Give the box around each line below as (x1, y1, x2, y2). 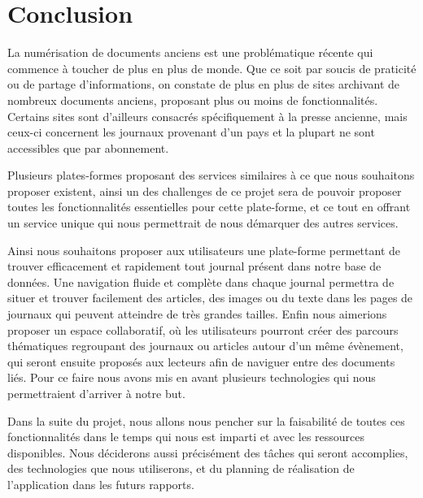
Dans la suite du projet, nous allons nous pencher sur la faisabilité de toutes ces (7, 412, 405, 429)
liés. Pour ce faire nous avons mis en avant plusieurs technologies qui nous (7, 369, 376, 386)
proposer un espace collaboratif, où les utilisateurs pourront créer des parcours (7, 321, 399, 338)
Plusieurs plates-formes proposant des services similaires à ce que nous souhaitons (7, 167, 415, 184)
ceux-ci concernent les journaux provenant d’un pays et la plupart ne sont (7, 123, 375, 141)
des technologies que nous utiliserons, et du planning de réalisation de (7, 460, 355, 477)
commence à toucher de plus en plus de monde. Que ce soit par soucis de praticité (7, 59, 416, 76)
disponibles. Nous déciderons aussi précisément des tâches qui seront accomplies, (7, 444, 408, 461)
